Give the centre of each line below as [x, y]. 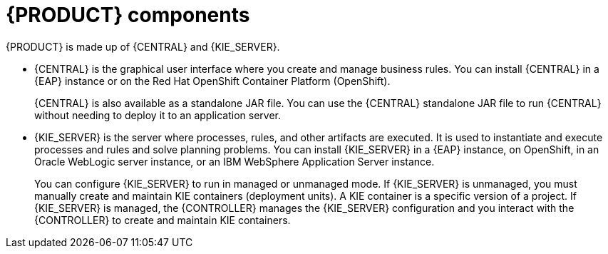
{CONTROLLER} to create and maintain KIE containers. [163, 220]
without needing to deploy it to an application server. [158, 115]
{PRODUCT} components [128, 15]
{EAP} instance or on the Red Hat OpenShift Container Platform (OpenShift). [212, 81]
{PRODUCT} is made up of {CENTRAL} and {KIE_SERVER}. [143, 46]
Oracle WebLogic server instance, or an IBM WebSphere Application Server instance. [235, 161]
